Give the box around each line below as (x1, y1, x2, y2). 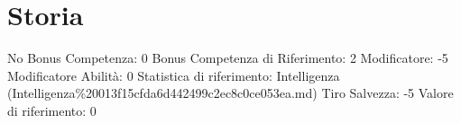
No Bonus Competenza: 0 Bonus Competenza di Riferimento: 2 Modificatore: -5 (7, 48, 448, 67)
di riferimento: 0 (7, 101, 97, 119)
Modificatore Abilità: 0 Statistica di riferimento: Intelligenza (7, 66, 340, 84)
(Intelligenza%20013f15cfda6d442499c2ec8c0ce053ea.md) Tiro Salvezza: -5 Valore (7, 83, 454, 102)
